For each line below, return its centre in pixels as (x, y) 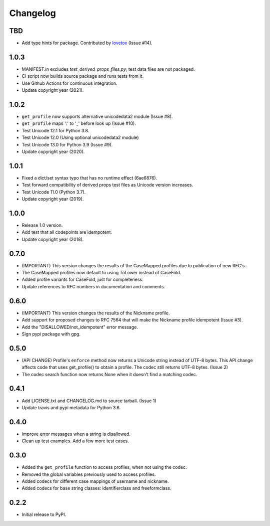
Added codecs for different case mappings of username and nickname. (95, 481)
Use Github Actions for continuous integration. (69, 83)
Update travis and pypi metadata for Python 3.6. (71, 407)
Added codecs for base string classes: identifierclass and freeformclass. (96, 488)
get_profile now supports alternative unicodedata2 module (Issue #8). (97, 117)
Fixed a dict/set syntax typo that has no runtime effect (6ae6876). (89, 178)
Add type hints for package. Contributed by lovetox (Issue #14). (87, 43)
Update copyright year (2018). (53, 239)
